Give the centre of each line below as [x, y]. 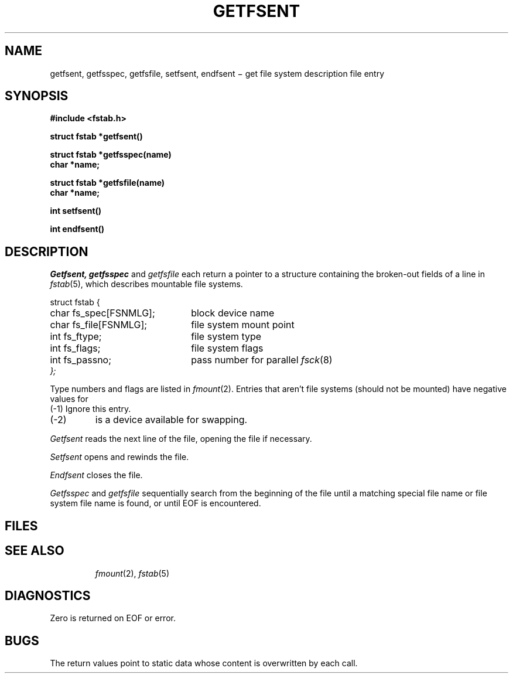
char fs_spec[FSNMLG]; [102, 313]
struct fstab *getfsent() [96, 137]
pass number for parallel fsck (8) [262, 360]
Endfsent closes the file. [96, 475]
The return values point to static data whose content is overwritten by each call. [204, 663]
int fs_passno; [81, 360]
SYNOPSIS [37, 96]
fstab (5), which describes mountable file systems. [146, 284]
